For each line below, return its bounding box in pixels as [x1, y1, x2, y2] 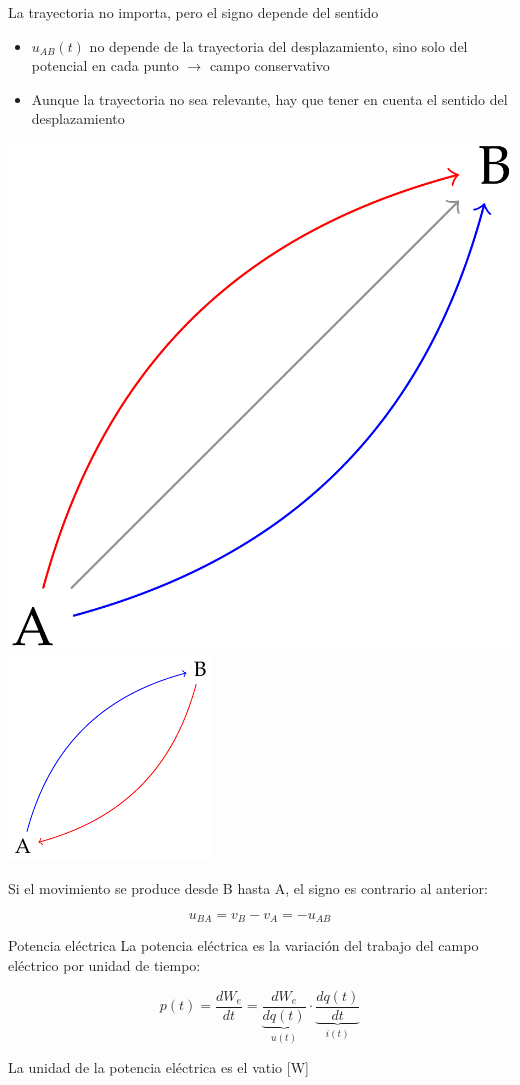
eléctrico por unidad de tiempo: [8, 955, 201, 976]
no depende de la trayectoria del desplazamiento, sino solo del [89, 35, 468, 56]
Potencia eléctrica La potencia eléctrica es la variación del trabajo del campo [8, 935, 479, 956]
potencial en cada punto [31, 55, 179, 76]
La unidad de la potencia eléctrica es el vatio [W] [8, 1057, 309, 1078]
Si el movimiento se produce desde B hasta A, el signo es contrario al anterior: [8, 878, 488, 899]
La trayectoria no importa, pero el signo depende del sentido [8, 2, 379, 22]
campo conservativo [209, 55, 330, 76]
